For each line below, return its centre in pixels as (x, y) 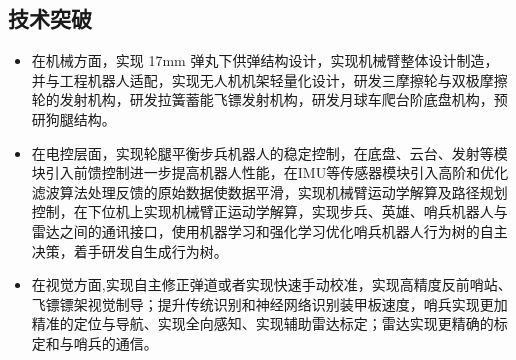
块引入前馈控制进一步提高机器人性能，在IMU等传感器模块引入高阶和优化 (270, 172)
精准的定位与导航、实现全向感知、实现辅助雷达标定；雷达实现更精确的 (262, 323)
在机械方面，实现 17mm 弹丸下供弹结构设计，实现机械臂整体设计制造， (265, 60)
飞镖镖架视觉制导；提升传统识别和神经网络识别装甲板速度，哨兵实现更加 (269, 303)
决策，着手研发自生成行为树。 (129, 250)
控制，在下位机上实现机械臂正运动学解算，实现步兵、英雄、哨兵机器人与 (269, 211)
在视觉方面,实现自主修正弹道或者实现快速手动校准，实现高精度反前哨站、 (271, 284)
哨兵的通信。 (115, 342)
